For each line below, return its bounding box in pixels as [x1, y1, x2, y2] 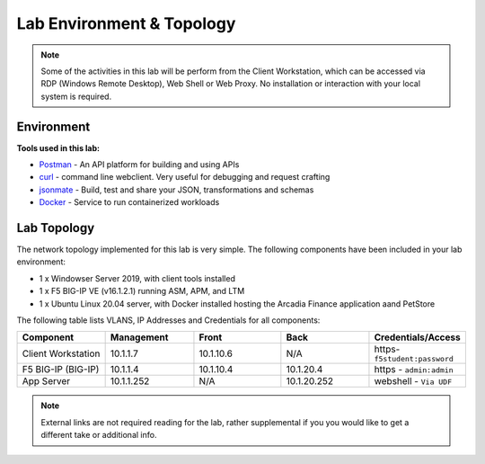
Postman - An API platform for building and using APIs [39, 159, 240, 170]
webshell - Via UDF [374, 375, 453, 388]
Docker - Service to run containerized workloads [39, 197, 220, 208]
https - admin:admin [374, 363, 454, 376]
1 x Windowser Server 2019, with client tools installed [39, 272, 235, 283]
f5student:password [374, 354, 454, 364]
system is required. [40, 91, 112, 102]
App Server [22, 375, 71, 388]
